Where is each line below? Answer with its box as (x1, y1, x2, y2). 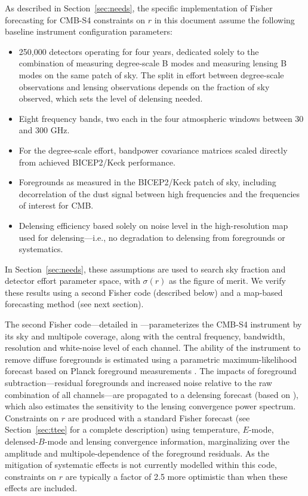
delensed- (5, 435, 39, 447)
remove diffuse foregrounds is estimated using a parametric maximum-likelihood (5, 353, 297, 365)
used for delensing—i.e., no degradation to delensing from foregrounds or (19, 231, 285, 243)
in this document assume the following (154, 13, 295, 26)
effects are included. (5, 482, 78, 494)
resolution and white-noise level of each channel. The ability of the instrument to (5, 341, 301, 354)
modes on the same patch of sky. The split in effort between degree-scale (19, 68, 284, 81)
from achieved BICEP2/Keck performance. (19, 155, 175, 168)
